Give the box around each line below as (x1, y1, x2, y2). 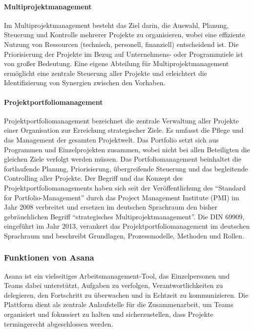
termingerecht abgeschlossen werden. (4, 318, 113, 329)
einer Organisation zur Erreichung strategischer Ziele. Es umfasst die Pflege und (4, 125, 244, 135)
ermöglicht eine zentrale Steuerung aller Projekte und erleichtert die (4, 68, 207, 78)
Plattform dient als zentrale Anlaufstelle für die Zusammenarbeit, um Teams (4, 299, 233, 309)
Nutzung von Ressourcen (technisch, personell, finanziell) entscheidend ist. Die (4, 39, 239, 49)
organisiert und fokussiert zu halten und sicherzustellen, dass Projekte (4, 309, 213, 319)
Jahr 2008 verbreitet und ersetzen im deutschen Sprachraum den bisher (4, 202, 218, 212)
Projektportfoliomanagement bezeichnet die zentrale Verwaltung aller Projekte (4, 115, 239, 125)
